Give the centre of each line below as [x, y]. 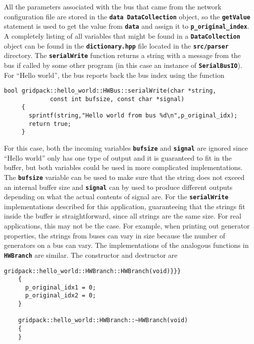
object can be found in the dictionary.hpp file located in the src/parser [116, 45]
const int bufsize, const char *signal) [117, 99]
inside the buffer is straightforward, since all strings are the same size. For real [123, 216]
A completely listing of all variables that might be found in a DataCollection [122, 35]
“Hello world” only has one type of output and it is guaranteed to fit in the [118, 157]
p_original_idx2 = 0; [61, 296]
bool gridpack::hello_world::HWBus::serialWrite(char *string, [110, 91]
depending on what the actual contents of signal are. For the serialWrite [116, 197]
